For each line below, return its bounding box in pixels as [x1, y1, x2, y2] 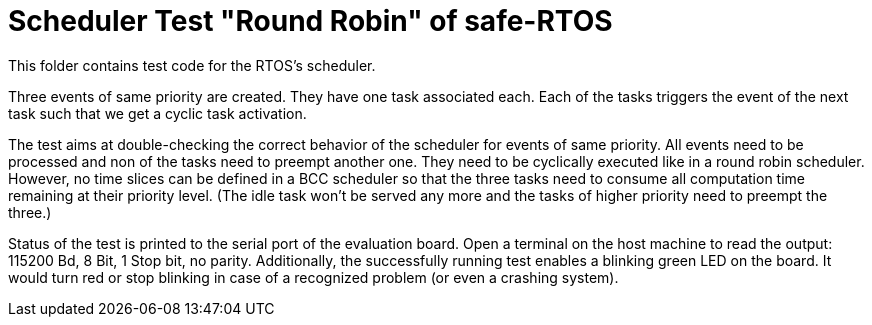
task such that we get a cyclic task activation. [8, 104, 307, 122]
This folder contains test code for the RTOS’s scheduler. [8, 56, 376, 74]
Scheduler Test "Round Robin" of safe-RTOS [8, 4, 613, 38]
